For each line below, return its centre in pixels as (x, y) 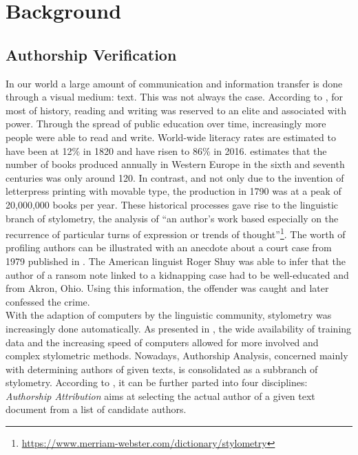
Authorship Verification (91, 54)
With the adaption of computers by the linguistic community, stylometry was (169, 315)
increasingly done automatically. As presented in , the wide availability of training (179, 328)
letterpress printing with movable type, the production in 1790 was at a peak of (173, 191)
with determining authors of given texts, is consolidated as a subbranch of (162, 369)
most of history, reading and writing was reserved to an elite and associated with (176, 110)
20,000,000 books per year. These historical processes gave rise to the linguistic (172, 204)
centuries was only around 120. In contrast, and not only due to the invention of (175, 177)
